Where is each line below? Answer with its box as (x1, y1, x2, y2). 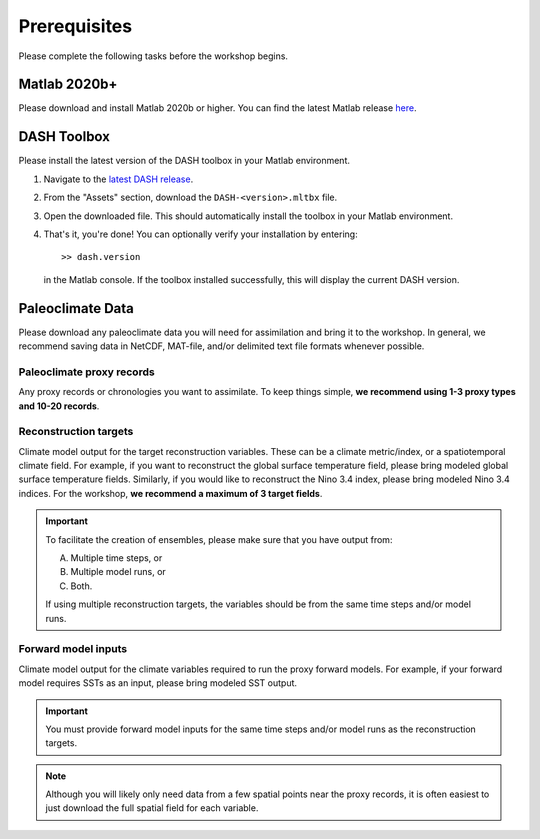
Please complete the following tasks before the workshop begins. (18, 50, 289, 62)
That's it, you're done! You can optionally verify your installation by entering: (43, 228, 359, 240)
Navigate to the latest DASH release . (43, 173, 194, 185)
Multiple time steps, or (70, 552, 163, 564)
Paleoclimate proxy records (18, 365, 155, 379)
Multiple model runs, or (70, 566, 167, 578)
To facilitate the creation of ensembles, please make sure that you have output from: (45, 533, 393, 545)
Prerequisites (18, 15, 133, 37)
